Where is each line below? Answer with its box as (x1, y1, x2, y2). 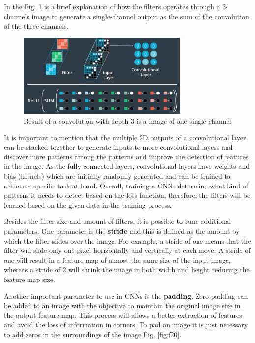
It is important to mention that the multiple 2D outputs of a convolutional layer (4, 132, 246, 142)
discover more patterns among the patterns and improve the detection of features (4, 151, 249, 161)
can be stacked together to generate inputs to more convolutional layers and (4, 142, 233, 152)
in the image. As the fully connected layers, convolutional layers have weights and (4, 161, 250, 171)
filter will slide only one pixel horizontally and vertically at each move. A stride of (4, 245, 251, 255)
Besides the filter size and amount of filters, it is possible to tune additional (4, 216, 231, 226)
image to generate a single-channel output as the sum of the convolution (31, 11, 249, 21)
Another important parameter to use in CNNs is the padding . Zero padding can (4, 290, 248, 301)
